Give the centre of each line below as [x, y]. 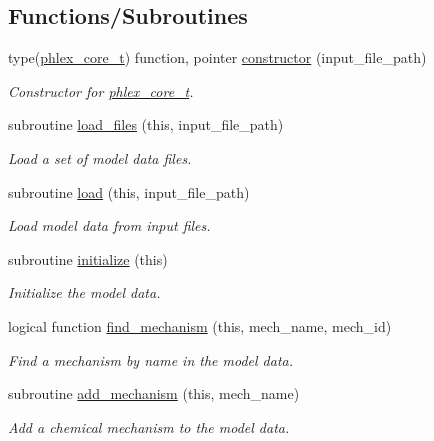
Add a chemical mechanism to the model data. [149, 426]
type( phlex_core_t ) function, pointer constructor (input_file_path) [217, 57]
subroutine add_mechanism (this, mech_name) [154, 393]
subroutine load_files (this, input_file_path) [146, 124]
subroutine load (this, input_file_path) [129, 191]
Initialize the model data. [84, 292]
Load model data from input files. [109, 225]
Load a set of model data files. [100, 157]
